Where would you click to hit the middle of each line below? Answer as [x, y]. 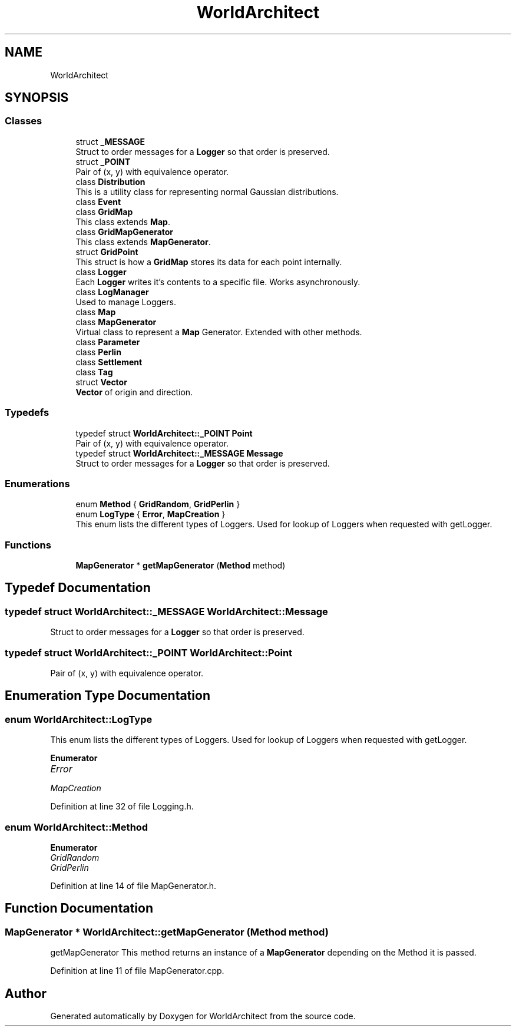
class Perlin [98, 352]
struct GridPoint [107, 252]
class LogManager [112, 292]
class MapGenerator [116, 322]
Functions [28, 545]
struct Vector [101, 382]
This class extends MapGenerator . [143, 242]
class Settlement [109, 362]
